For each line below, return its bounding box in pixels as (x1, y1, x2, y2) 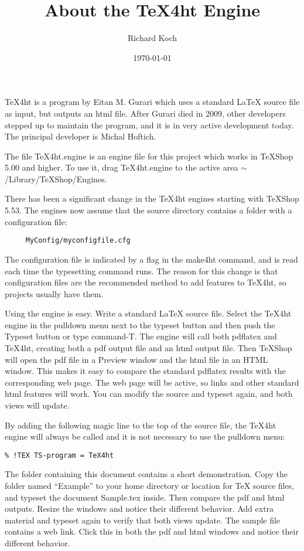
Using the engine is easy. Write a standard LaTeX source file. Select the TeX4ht (5, 307, 292, 319)
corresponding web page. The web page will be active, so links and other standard (5, 376, 299, 388)
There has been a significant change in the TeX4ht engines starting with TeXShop (5, 192, 299, 205)
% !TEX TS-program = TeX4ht (5, 451, 114, 460)
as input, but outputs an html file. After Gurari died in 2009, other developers (5, 107, 286, 119)
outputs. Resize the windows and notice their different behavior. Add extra (5, 502, 274, 515)
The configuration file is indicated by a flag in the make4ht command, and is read (5, 253, 298, 265)
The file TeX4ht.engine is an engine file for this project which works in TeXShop (5, 149, 293, 162)
